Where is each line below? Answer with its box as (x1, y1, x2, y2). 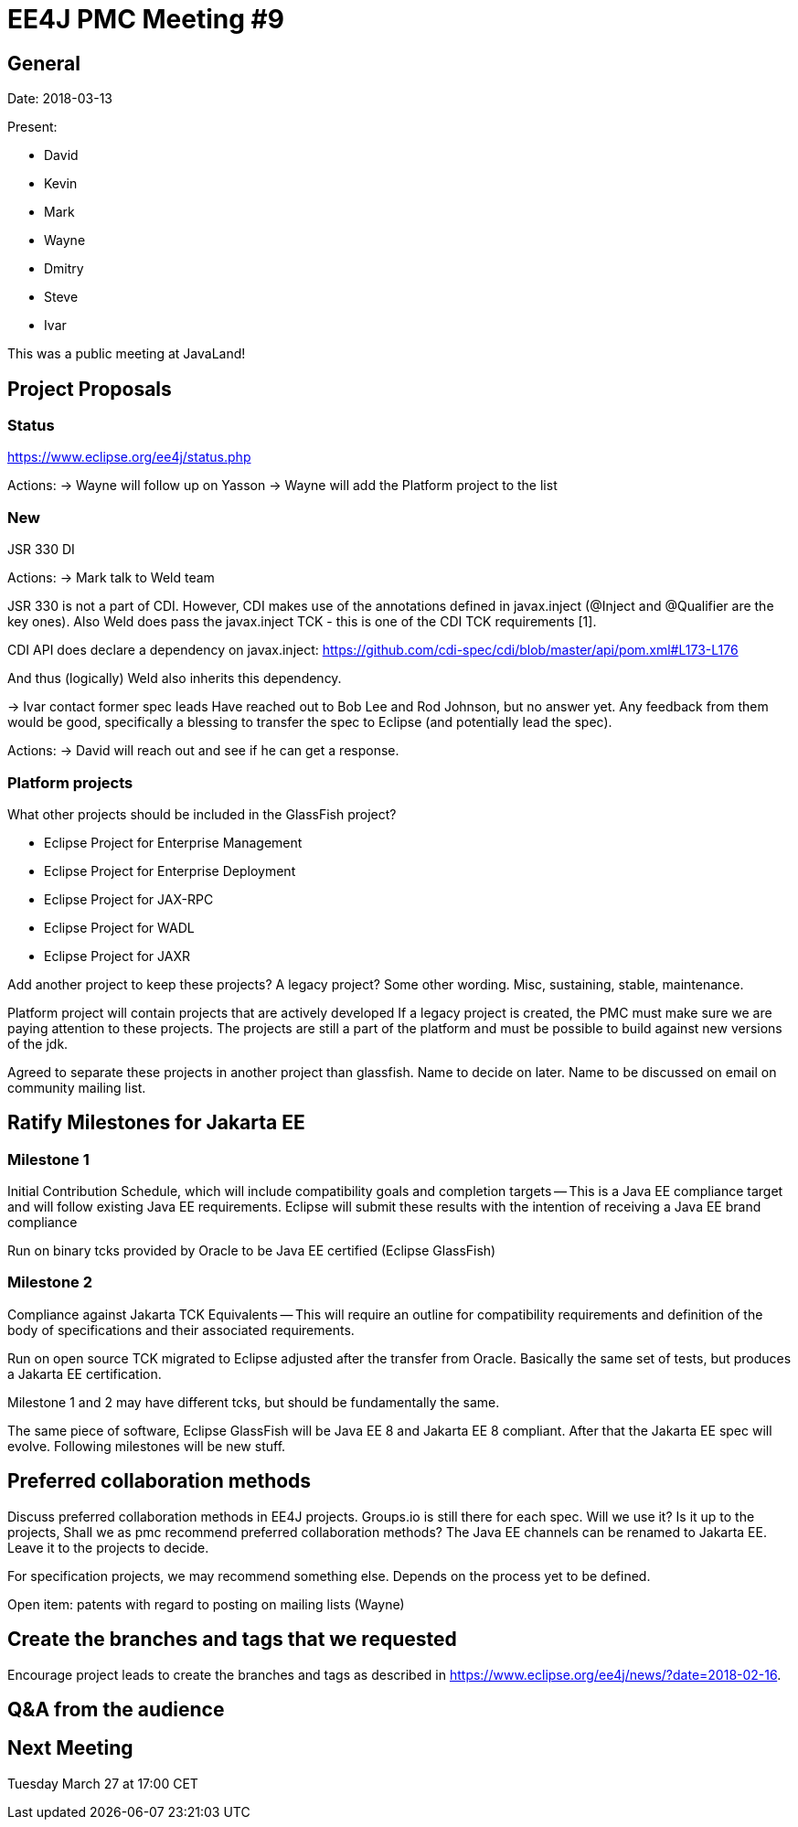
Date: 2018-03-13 (7, 91, 112, 107)
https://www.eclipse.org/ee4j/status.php (7, 449, 251, 465)
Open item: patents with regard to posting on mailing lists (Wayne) (7, 1596, 405, 1612)
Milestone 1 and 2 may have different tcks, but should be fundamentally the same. (7, 1394, 500, 1410)
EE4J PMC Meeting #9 (7, 4, 284, 35)
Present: (7, 119, 58, 135)
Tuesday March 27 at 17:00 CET (7, 1775, 198, 1791)
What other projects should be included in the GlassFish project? (7, 806, 397, 822)
